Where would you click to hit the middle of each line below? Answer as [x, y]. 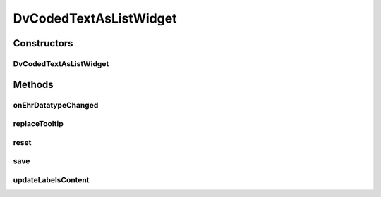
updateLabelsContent [51, 179]
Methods [33, 84]
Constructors [43, 43]
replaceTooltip [38, 124]
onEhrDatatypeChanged [56, 105]
